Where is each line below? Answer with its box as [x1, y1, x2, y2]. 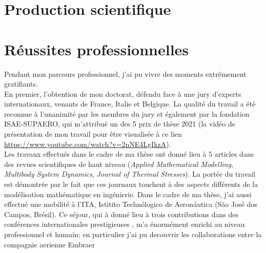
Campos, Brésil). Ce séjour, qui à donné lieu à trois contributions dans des [4, 208, 239, 219]
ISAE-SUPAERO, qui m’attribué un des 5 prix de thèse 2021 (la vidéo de [4, 118, 235, 129]
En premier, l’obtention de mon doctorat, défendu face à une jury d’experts [4, 88, 241, 99]
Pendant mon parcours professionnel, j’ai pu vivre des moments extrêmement [4, 68, 247, 79]
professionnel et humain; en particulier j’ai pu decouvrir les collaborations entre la [4, 229, 262, 239]
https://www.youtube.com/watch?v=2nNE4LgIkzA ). [4, 138, 171, 149]
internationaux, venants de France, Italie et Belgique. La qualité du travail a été [4, 98, 256, 109]
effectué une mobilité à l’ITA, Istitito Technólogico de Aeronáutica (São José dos [4, 199, 257, 209]
